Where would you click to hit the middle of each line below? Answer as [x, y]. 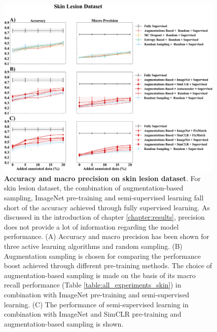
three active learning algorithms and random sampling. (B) [93, 246]
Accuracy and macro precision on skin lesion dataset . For [102, 178]
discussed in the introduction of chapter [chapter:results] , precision [105, 217]
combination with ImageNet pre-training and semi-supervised [97, 294]
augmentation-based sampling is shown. [64, 323]
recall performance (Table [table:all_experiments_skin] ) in [93, 285]
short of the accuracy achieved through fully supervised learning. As [107, 207]
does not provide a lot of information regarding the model [91, 226]
